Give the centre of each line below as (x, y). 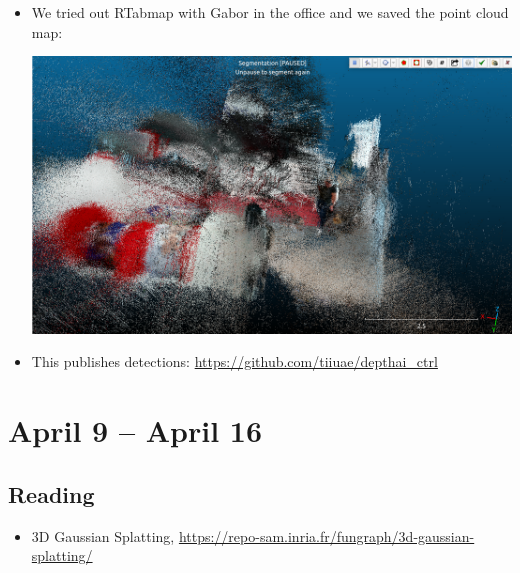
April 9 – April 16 (135, 430)
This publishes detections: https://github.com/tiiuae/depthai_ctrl (234, 361)
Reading (51, 493)
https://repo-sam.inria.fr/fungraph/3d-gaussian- (326, 535)
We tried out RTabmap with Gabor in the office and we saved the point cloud (270, 12)
